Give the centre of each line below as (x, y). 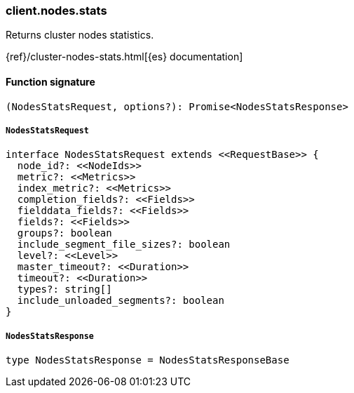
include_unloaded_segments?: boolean (121, 301)
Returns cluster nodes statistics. (80, 35)
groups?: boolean (64, 233)
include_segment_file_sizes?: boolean (124, 245)
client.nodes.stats (56, 11)
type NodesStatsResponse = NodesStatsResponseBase (148, 360)
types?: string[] (64, 289)
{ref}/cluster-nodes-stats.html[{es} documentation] (124, 57)
